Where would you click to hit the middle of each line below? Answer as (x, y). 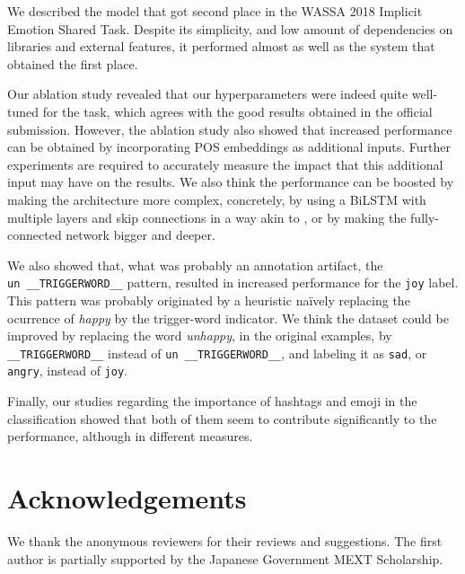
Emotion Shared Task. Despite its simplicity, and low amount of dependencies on (230, 28)
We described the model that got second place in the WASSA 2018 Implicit (215, 11)
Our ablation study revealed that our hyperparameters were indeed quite (208, 94)
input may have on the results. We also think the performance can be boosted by (231, 182)
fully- (425, 217)
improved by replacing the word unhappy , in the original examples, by (200, 336)
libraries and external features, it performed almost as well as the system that (221, 46)
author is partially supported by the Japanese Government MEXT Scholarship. (225, 558)
